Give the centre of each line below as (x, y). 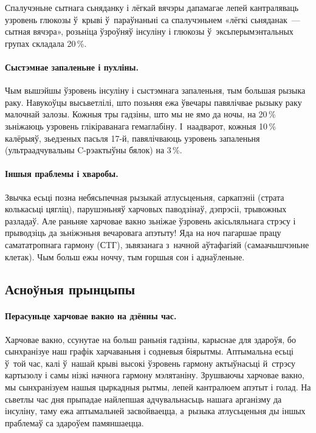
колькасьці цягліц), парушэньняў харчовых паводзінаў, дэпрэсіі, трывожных (146, 209)
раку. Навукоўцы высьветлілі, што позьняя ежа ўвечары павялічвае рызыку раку (153, 102)
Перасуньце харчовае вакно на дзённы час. (91, 316)
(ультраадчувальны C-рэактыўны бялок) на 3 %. (94, 150)
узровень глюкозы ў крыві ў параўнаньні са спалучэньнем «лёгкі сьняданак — (153, 19)
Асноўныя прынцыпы (70, 289)
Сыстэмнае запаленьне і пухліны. (72, 67)
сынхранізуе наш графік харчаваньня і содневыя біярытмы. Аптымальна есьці (149, 351)
